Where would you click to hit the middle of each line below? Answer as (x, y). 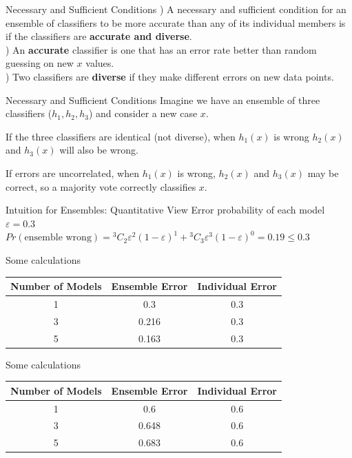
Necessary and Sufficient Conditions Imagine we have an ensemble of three (163, 100)
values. (100, 63)
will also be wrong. (99, 150)
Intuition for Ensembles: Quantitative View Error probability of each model (165, 210)
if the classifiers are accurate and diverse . (99, 36)
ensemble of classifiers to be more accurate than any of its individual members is (176, 22)
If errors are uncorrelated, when (72, 173)
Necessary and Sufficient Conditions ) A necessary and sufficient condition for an (176, 9)
